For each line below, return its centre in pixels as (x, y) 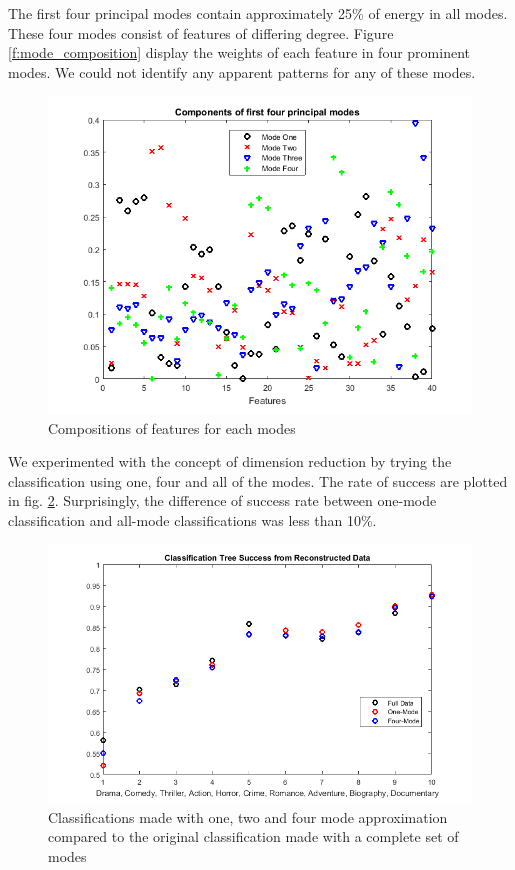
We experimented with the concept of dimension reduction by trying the (230, 461)
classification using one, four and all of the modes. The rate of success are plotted (258, 480)
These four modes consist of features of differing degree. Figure (201, 32)
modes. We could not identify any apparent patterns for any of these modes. (242, 71)
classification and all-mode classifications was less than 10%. (192, 520)
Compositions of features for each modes (172, 427)
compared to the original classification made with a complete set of (253, 836)
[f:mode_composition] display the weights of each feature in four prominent (239, 52)
